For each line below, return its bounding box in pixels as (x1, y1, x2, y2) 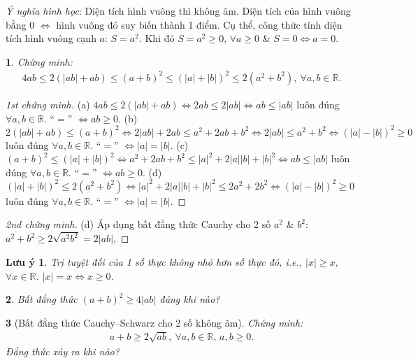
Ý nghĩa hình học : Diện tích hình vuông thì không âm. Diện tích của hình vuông (6, 3, 351, 17)
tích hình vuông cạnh (6, 31, 96, 45)
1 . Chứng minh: (6, 54, 73, 69)
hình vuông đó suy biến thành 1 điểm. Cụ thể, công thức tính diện (56, 17, 343, 31)
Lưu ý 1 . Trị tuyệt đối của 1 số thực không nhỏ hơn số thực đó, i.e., (6, 254, 303, 269)
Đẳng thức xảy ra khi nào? (6, 343, 120, 358)
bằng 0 (6, 17, 35, 31)
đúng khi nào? (159, 292, 220, 306)
